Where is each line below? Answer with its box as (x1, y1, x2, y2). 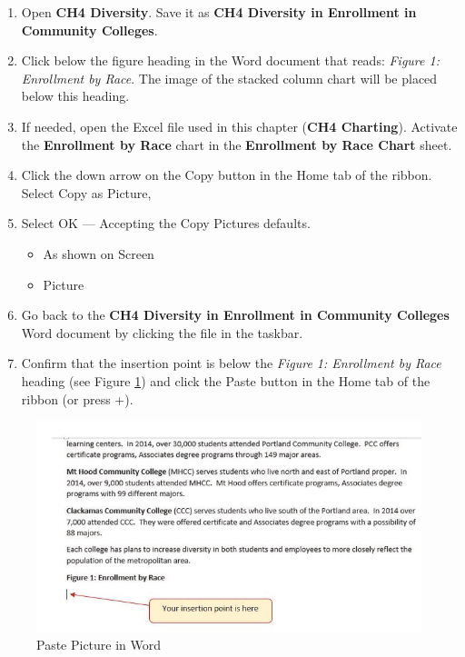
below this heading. (21, 86, 130, 105)
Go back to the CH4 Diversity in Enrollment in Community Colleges (21, 305, 450, 324)
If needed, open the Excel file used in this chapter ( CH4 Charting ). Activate (21, 116, 458, 135)
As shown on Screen (43, 244, 154, 263)
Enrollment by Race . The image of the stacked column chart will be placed (21, 68, 438, 87)
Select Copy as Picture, (21, 183, 152, 202)
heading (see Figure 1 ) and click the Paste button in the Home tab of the (21, 371, 430, 390)
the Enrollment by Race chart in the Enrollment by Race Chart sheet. (21, 134, 452, 154)
